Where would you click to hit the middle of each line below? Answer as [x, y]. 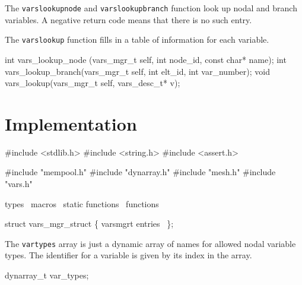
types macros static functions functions [82, 203]
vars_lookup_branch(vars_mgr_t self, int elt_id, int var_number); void [137, 71]
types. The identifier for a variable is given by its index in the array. [128, 255]
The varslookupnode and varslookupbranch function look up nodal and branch [151, 8]
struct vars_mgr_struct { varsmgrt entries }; [89, 224]
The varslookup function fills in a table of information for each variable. [137, 39]
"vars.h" [19, 183]
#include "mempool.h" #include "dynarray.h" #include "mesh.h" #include [140, 172]
